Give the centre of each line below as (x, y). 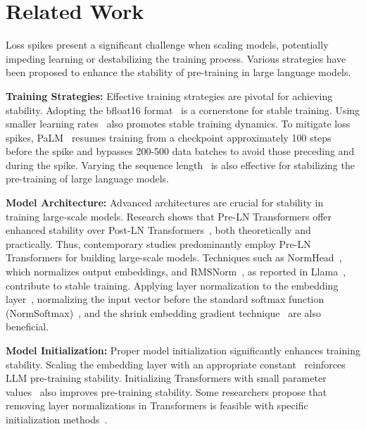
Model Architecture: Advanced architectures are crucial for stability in (165, 203)
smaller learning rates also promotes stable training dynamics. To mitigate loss (178, 124)
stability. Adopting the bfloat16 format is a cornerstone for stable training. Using (183, 110)
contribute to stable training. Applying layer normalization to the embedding (172, 285)
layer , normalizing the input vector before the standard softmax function (165, 299)
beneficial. (27, 327)
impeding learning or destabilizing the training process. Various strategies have (176, 58)
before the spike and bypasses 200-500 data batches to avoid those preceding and (180, 151)
